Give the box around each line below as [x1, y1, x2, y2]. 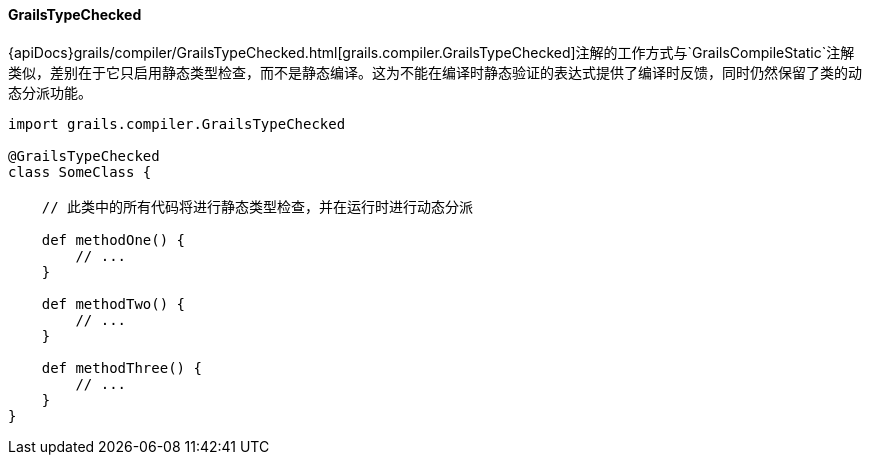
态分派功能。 [8, 83, 92, 101]
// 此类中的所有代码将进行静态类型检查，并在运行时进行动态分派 [41, 198, 473, 215]
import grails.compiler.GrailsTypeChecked [8, 115, 346, 132]
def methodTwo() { [41, 295, 186, 312]
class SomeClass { [8, 163, 152, 180]
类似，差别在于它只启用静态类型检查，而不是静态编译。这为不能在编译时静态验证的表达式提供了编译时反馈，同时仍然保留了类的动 [8, 63, 862, 81]
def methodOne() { [41, 231, 186, 248]
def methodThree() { [41, 359, 202, 376]
